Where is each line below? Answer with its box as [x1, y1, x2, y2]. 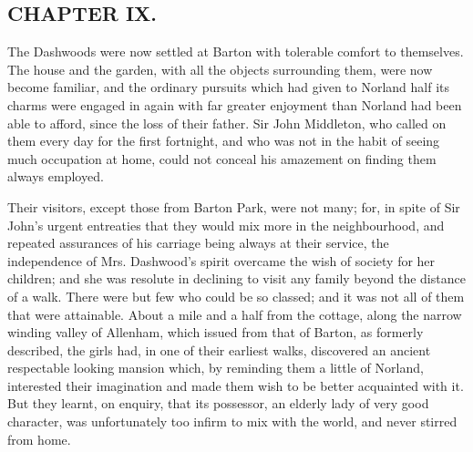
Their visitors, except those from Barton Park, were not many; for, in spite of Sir [7, 197, 460, 216]
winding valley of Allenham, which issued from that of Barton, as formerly [7, 323, 424, 342]
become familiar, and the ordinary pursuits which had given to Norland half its [7, 77, 450, 97]
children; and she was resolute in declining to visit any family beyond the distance [7, 269, 466, 288]
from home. [7, 429, 71, 448]
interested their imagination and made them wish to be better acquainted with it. [7, 375, 464, 395]
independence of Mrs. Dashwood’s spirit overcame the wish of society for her [7, 251, 436, 270]
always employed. [7, 167, 104, 186]
